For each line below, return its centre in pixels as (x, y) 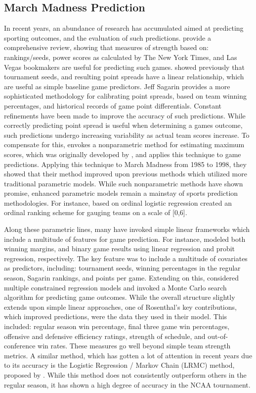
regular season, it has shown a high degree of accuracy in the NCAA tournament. (127, 384)
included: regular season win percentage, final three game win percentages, (117, 326)
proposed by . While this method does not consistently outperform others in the (125, 374)
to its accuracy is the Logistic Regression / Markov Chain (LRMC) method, (119, 365)
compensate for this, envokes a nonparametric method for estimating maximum (124, 144)
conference (20, 346)
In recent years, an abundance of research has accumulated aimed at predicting (124, 28)
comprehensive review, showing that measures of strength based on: (106, 47)
